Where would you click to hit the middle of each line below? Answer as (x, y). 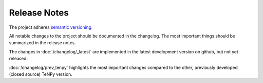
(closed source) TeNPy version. (41, 74)
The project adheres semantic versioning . (51, 27)
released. (18, 59)
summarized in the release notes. (42, 43)
